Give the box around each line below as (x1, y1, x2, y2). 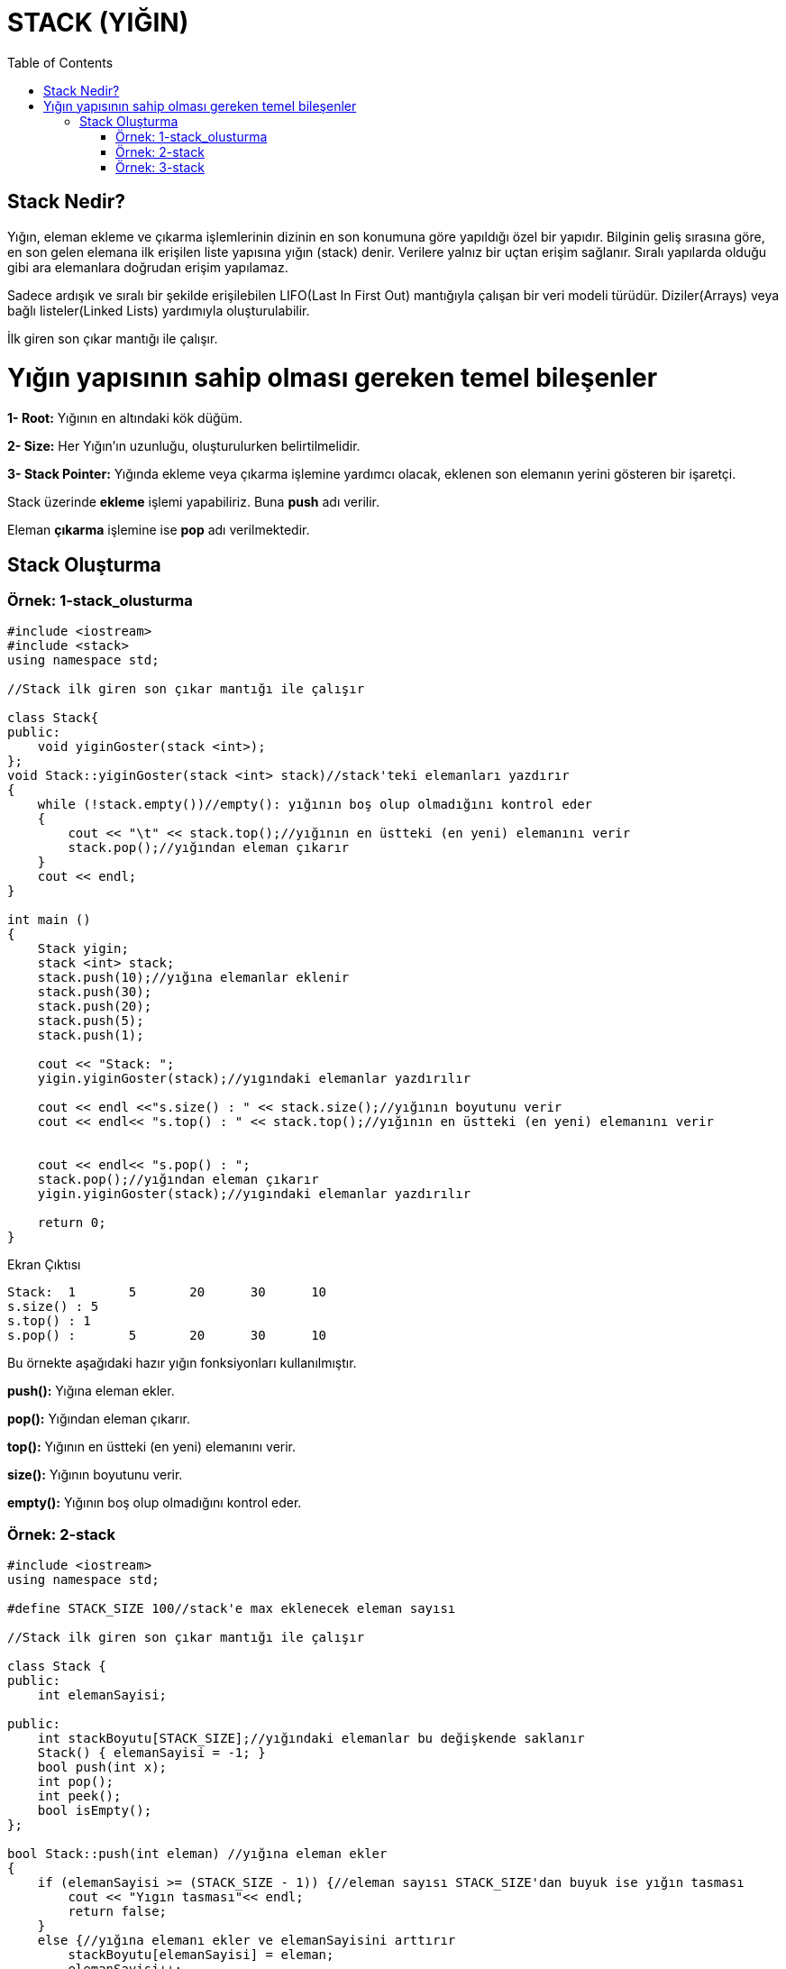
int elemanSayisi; (37, 1688, 168, 1703)
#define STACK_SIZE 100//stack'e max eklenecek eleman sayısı (7, 1601, 456, 1616)
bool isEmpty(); (37, 1803, 152, 1818)
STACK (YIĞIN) (7, 7, 189, 38)
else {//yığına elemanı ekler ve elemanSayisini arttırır (37, 1933, 456, 1948)
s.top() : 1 (7, 1314, 91, 1329)
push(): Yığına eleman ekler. (7, 1383, 175, 1399)
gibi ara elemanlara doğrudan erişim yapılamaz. (7, 259, 288, 275)
